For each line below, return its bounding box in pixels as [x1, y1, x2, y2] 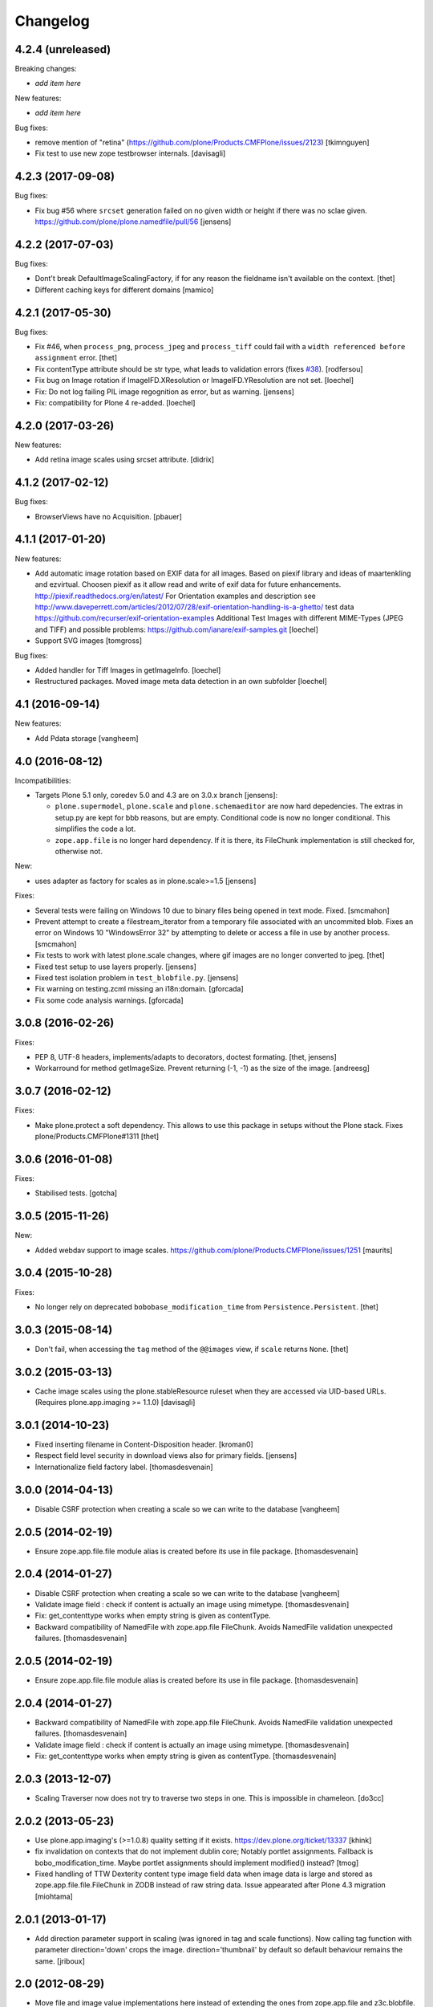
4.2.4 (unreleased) [14, 43, 111, 56]
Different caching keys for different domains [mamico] [34, 285, 214, 295]
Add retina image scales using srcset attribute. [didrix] [34, 454, 215, 465]
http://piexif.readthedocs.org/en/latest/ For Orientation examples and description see [34, 591, 316, 600]
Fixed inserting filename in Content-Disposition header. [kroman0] [34, 1439, 254, 1449]
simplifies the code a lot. [55, 824, 136, 834]
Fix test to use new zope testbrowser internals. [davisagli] [34, 149, 226, 158]
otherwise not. [55, 846, 103, 856]
